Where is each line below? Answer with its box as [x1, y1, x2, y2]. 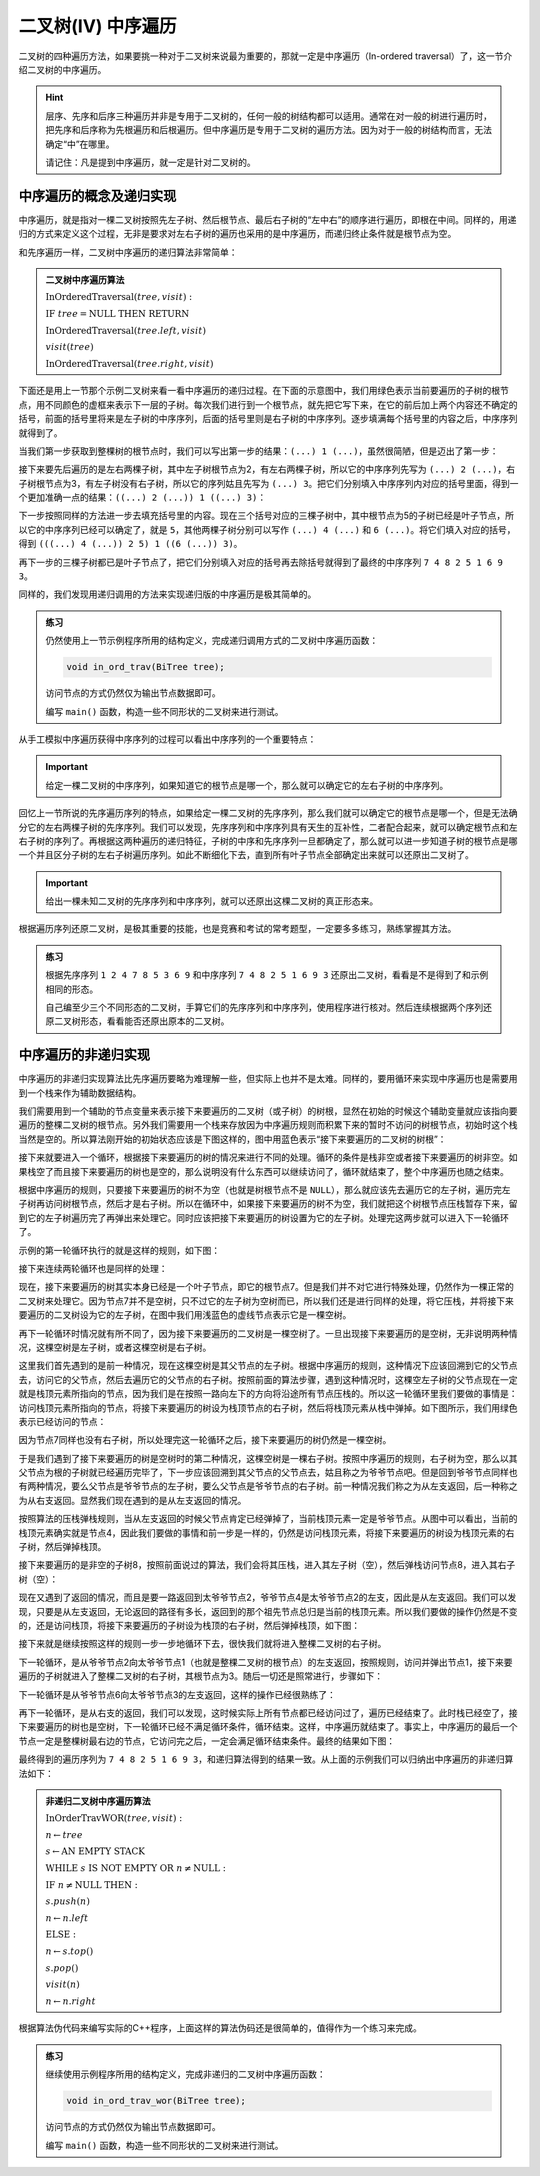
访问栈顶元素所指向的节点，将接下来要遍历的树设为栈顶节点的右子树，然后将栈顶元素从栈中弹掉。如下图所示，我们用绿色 [18, 1401, 518, 1414]
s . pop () [45, 1962, 79, 1974]
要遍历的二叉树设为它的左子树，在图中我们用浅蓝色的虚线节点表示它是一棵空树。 [18, 1309, 352, 1321]
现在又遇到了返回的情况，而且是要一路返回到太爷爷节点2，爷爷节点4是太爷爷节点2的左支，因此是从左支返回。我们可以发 [18, 1591, 517, 1604]
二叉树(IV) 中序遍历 [18, 15, 177, 37]
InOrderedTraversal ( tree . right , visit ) [45, 358, 214, 369]
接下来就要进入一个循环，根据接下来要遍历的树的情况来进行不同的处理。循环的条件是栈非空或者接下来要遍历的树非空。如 [18, 1151, 518, 1164]
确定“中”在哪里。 [45, 138, 115, 150]
